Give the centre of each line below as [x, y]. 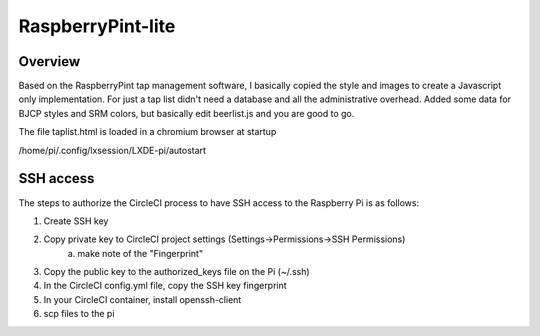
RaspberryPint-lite [97, 26]
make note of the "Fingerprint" [140, 253]
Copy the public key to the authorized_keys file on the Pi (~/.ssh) [176, 272]
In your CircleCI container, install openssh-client [142, 299]
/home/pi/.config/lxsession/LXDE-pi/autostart [112, 150]
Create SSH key [76, 221]
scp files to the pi [79, 314]
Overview [49, 61]
